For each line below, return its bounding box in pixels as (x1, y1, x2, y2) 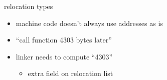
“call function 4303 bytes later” (16, 34, 112, 45)
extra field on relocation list (28, 68, 113, 78)
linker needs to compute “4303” (16, 51, 113, 61)
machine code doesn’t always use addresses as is (16, 17, 163, 28)
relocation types (4, 1, 53, 11)
